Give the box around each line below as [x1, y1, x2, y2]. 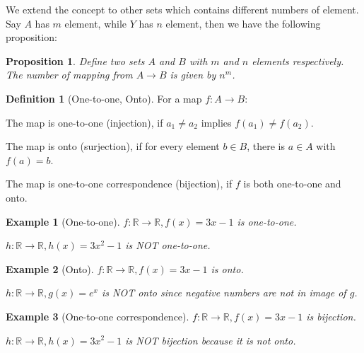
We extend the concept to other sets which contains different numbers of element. [6, 2, 359, 16]
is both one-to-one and [243, 176, 341, 191]
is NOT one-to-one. [125, 238, 211, 253]
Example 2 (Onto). [6, 261, 94, 276]
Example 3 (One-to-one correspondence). [6, 308, 189, 323]
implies [201, 115, 232, 129]
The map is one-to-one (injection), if [6, 115, 163, 129]
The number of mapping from [6, 67, 133, 82]
